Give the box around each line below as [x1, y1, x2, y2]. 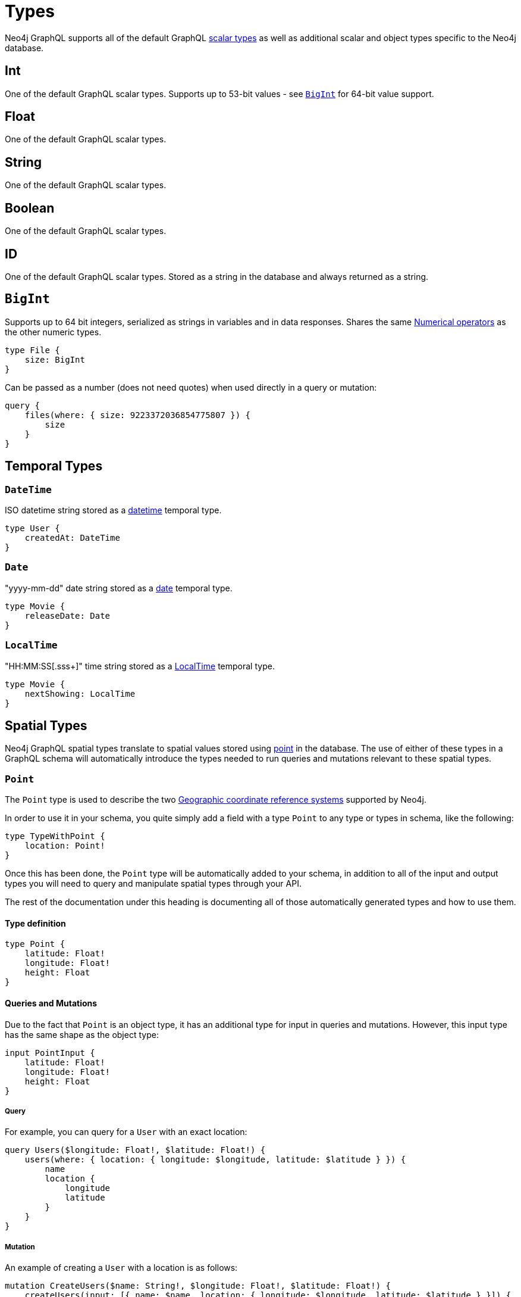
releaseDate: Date [24, 610, 111, 621]
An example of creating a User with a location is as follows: [5, 1262, 238, 1273]
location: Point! [24, 841, 105, 851]
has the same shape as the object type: [5, 1029, 159, 1040]
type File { [5, 345, 60, 355]
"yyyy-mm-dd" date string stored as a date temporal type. [5, 582, 233, 593]
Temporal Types [5, 459, 103, 474]
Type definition [5, 918, 66, 928]
